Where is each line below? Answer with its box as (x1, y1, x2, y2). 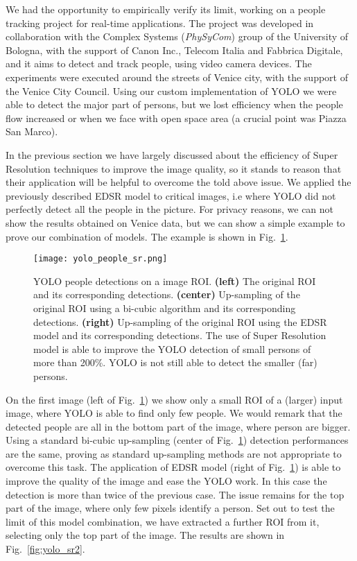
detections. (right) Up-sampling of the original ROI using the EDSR (33, 314, 327, 329)
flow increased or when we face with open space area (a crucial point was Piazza (6, 110, 347, 125)
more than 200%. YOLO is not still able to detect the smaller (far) (33, 355, 317, 370)
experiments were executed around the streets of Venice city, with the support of (6, 69, 348, 84)
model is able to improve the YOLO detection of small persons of (33, 341, 311, 356)
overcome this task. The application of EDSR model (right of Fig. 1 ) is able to (6, 460, 341, 474)
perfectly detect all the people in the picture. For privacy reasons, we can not (6, 202, 334, 216)
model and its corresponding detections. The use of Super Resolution (33, 328, 326, 343)
